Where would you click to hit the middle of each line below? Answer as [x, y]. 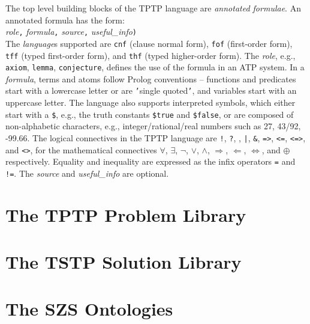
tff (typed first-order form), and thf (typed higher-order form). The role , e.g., [151, 55]
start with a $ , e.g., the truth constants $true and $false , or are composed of [150, 114]
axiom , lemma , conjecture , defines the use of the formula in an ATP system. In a [155, 67]
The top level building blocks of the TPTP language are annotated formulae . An [153, 8]
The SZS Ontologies [89, 309]
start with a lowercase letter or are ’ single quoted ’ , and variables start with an [151, 90]
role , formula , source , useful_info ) [71, 32]
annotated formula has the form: [65, 20]
